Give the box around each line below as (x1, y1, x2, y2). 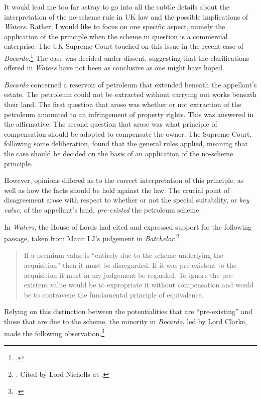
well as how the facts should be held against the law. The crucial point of (4, 184, 230, 195)
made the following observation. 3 (4, 326, 105, 338)
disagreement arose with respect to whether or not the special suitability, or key (4, 194, 249, 205)
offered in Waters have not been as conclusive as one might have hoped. (4, 62, 224, 73)
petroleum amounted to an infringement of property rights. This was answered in (4, 109, 254, 119)
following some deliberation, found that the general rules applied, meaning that (4, 138, 248, 149)
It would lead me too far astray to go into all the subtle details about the (4, 2, 230, 12)
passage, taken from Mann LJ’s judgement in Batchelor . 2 (4, 232, 179, 243)
